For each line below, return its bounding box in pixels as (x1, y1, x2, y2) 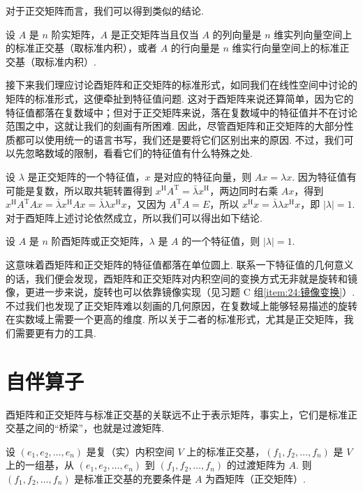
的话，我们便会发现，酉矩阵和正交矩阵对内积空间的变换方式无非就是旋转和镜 (6, 271, 357, 285)
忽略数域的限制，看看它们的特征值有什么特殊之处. (24, 146, 253, 160)
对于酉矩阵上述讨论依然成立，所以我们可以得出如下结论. (6, 210, 262, 225)
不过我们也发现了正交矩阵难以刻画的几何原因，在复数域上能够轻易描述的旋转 (6, 298, 357, 312)
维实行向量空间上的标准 (232, 40, 340, 55)
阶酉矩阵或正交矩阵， (51, 234, 149, 248)
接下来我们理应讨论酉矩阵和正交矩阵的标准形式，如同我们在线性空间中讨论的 (6, 77, 357, 92)
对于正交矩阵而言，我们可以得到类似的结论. (6, 3, 204, 17)
